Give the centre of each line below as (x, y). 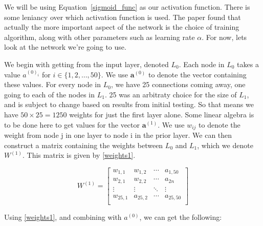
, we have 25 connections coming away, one (178, 84)
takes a (248, 64)
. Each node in (202, 64)
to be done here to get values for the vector (72, 124)
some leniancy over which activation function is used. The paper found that (123, 17)
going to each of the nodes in (50, 94)
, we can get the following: (181, 217)
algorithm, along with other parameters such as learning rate (100, 37)
